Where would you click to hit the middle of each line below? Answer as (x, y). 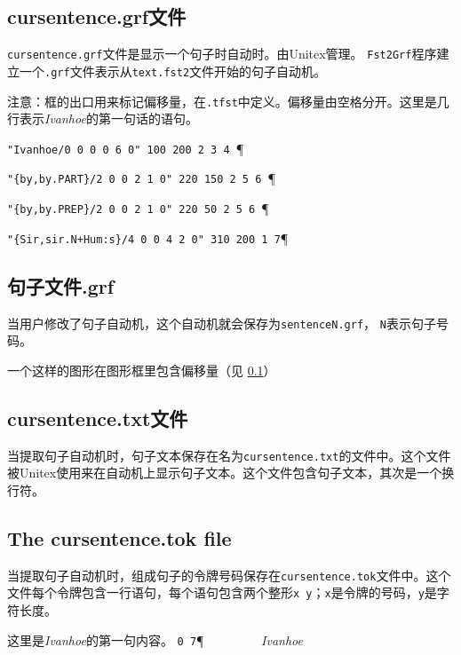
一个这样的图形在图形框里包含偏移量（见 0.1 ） (142, 370)
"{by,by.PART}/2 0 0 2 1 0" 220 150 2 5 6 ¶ (142, 178)
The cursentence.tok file (119, 537)
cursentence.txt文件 (98, 418)
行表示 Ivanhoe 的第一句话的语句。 (103, 118)
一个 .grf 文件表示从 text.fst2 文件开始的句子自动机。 (173, 71)
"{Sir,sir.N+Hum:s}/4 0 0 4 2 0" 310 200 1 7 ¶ (148, 237)
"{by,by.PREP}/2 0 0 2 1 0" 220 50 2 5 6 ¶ (138, 208)
